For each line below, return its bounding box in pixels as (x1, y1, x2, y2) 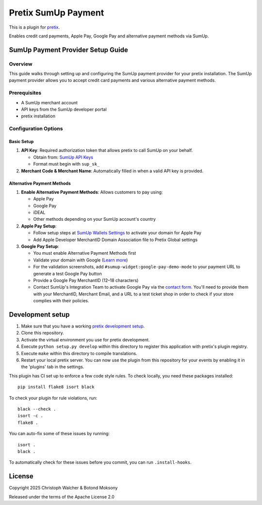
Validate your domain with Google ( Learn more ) (33, 257, 128, 263)
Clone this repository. (21, 330, 64, 336)
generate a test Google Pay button (33, 271, 102, 277)
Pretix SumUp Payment (9, 7, 104, 18)
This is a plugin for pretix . (9, 24, 60, 30)
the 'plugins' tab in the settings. (21, 364, 84, 370)
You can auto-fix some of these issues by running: (9, 431, 110, 437)
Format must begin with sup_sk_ (33, 161, 100, 167)
